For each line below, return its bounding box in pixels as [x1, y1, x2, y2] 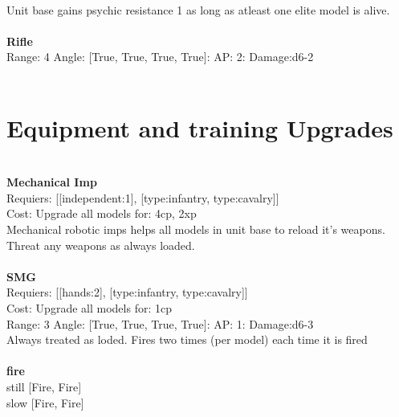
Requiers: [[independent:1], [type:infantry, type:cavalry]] [6, 189, 279, 206]
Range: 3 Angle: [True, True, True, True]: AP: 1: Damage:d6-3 [6, 315, 314, 332]
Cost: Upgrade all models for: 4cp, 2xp [6, 205, 197, 222]
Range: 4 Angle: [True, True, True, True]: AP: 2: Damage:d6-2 [6, 48, 314, 65]
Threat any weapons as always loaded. [6, 236, 195, 253]
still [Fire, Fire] [6, 378, 82, 395]
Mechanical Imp [6, 174, 97, 190]
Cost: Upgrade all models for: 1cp [6, 300, 172, 317]
